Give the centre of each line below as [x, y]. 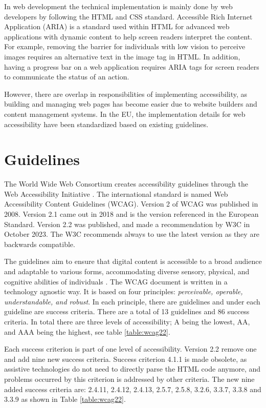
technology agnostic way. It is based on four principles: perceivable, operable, [124, 291]
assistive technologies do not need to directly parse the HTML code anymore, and [132, 369]
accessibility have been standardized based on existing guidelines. [106, 124]
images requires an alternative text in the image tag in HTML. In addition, [122, 56]
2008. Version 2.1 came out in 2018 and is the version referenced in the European [131, 214]
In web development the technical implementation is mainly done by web [118, 6]
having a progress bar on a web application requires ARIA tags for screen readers [132, 66]
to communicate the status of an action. [67, 77]
